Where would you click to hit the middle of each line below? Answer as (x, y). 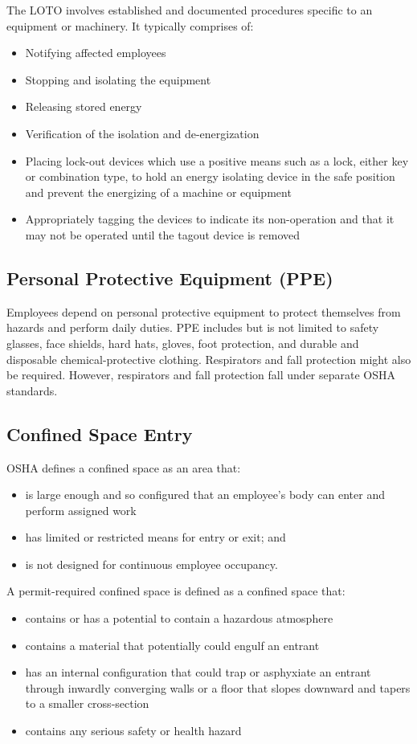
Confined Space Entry (100, 433)
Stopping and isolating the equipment (118, 79)
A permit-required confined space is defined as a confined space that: (176, 591)
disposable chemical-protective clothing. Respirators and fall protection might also (209, 359)
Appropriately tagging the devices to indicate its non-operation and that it (210, 219)
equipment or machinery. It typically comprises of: (130, 25)
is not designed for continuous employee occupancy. (151, 564)
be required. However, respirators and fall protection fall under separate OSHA (201, 375)
